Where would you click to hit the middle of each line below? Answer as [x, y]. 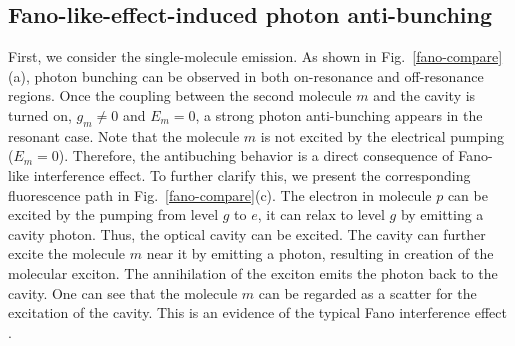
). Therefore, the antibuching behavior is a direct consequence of [256, 155]
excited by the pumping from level [113, 214]
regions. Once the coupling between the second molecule [180, 95]
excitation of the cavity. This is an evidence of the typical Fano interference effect [257, 312]
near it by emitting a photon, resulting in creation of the [320, 253]
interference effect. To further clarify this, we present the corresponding [252, 174]
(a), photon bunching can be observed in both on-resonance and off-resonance [246, 75]
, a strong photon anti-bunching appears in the [339, 114]
